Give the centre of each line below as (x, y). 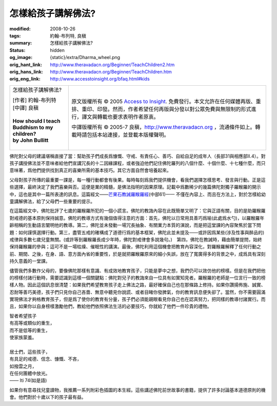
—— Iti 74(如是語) (28, 380)
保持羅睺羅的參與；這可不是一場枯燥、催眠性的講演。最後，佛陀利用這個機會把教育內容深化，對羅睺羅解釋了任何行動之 (135, 247)
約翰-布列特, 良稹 (68, 35)
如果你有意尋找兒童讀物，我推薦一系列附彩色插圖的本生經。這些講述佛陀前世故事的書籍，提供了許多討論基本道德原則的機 (137, 390)
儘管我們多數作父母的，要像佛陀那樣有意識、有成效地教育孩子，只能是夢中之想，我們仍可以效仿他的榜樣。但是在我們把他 (137, 270)
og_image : (21, 57)
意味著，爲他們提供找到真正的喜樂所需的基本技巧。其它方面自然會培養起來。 (90, 170)
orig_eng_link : (25, 79)
